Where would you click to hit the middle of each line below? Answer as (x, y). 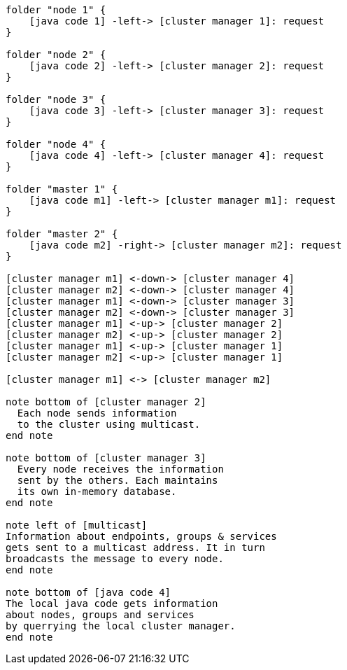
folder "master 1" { (62, 189)
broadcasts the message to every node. (115, 559)
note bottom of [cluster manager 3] (106, 458)
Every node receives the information (120, 469)
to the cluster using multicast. (109, 424)
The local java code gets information (112, 603)
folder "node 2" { (56, 55)
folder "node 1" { (56, 10)
